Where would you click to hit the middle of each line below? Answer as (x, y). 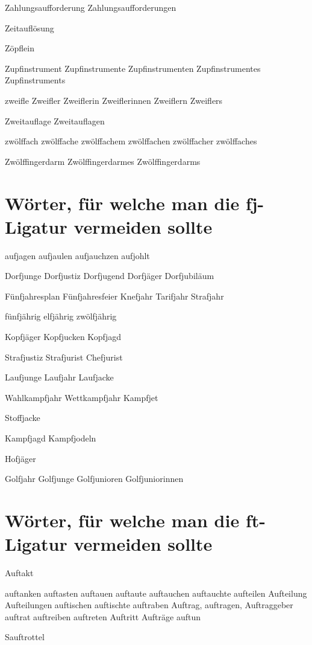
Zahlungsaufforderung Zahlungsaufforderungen (91, 7)
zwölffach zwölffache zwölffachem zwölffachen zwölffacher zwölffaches (131, 141)
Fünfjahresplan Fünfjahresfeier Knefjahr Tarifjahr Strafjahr (114, 296)
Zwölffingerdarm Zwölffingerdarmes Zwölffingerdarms (103, 161)
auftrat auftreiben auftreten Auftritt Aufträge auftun (103, 616)
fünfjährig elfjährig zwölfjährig (61, 316)
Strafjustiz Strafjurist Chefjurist (64, 357)
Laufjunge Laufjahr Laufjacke (59, 377)
